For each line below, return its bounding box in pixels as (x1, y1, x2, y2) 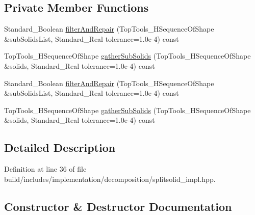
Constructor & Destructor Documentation (4, 198, 232, 214)
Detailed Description (4, 140, 116, 155)
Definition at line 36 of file (4, 164, 87, 174)
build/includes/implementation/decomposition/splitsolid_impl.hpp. (4, 173, 216, 184)
